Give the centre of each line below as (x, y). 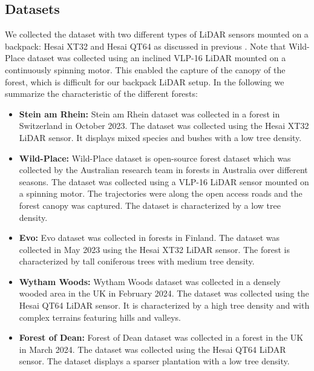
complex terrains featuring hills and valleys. (100, 317)
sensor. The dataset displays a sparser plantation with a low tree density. (154, 361)
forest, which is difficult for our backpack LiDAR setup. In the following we (145, 81)
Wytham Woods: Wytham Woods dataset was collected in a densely (150, 281)
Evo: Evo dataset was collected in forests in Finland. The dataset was (149, 238)
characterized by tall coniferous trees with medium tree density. (137, 261)
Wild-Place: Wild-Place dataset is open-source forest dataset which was (155, 158)
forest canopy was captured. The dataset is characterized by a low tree (150, 205)
